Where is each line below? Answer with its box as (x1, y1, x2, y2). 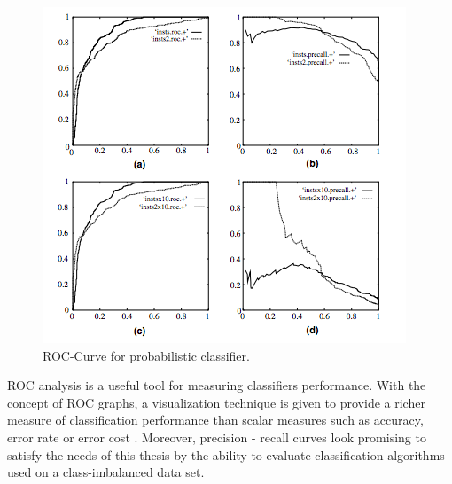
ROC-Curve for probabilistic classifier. (43, 346, 250, 364)
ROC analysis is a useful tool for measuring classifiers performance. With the (7, 376, 426, 394)
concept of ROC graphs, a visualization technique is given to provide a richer (7, 393, 425, 411)
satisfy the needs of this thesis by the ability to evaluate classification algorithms (7, 445, 445, 464)
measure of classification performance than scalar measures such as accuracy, (7, 410, 424, 429)
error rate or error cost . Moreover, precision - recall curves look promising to (7, 427, 426, 446)
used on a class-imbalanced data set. (7, 463, 205, 481)
